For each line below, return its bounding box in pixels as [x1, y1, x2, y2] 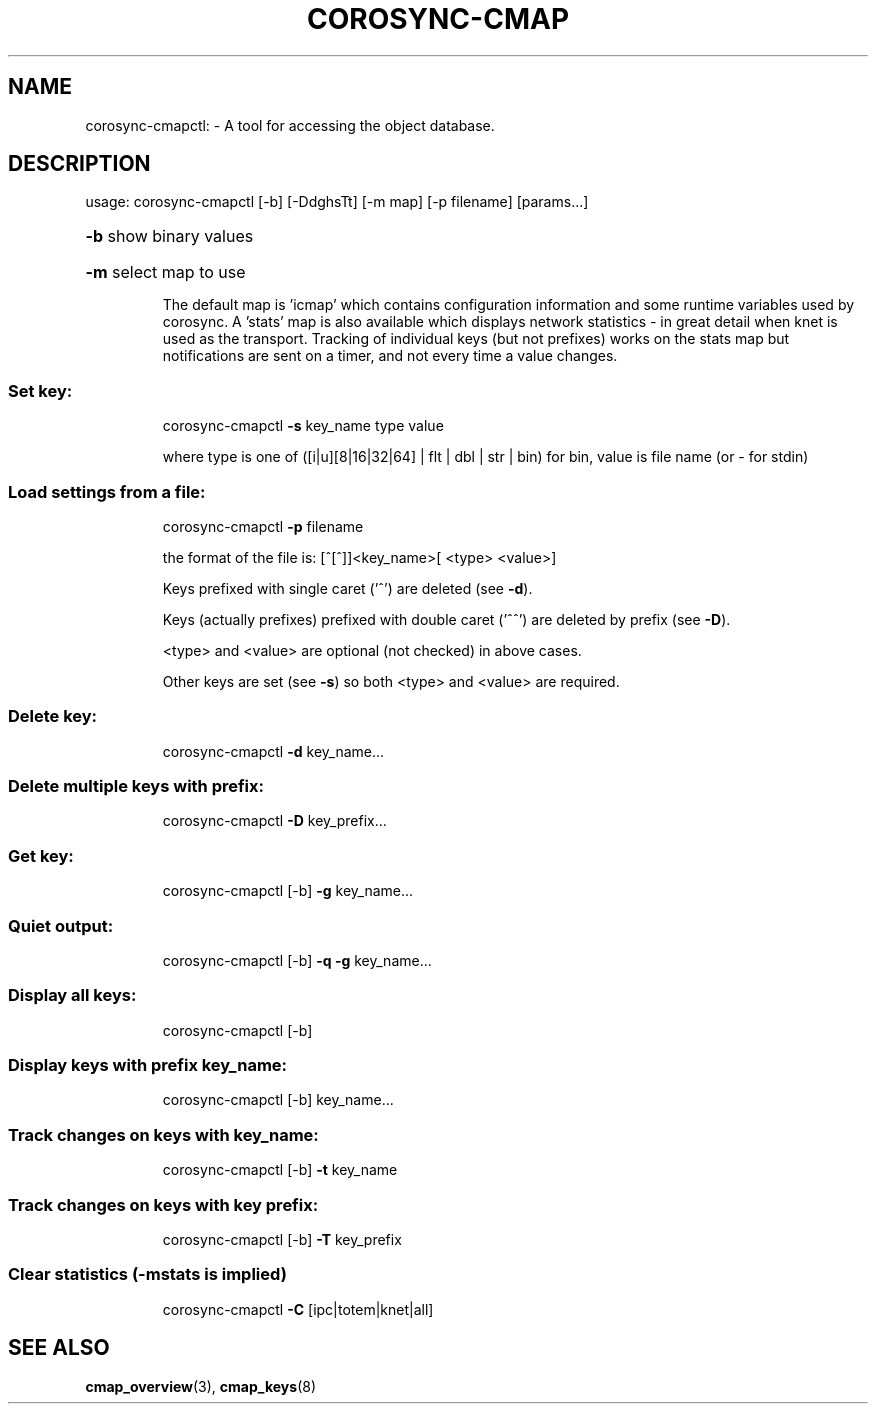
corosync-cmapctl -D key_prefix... [162, 812, 387, 830]
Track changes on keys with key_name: [8, 1124, 319, 1145]
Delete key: [8, 706, 98, 727]
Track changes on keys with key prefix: [8, 1194, 319, 1215]
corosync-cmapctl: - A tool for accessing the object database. [85, 116, 495, 134]
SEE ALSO [8, 1335, 110, 1361]
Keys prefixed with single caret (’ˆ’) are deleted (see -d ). [162, 579, 533, 597]
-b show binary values [85, 226, 254, 247]
